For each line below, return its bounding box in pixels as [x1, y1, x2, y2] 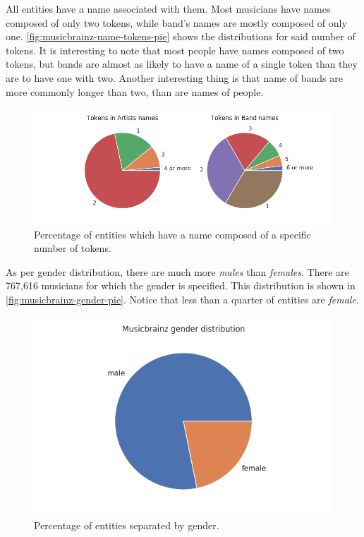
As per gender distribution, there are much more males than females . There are [6, 264, 349, 279]
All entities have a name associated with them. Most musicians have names [6, 1, 331, 16]
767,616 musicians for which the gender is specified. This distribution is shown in [6, 278, 356, 293]
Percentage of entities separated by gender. [34, 517, 219, 532]
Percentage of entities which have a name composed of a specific [34, 227, 311, 241]
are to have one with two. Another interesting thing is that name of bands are [6, 70, 343, 85]
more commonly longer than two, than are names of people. [6, 84, 264, 99]
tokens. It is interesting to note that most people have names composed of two [6, 42, 344, 57]
